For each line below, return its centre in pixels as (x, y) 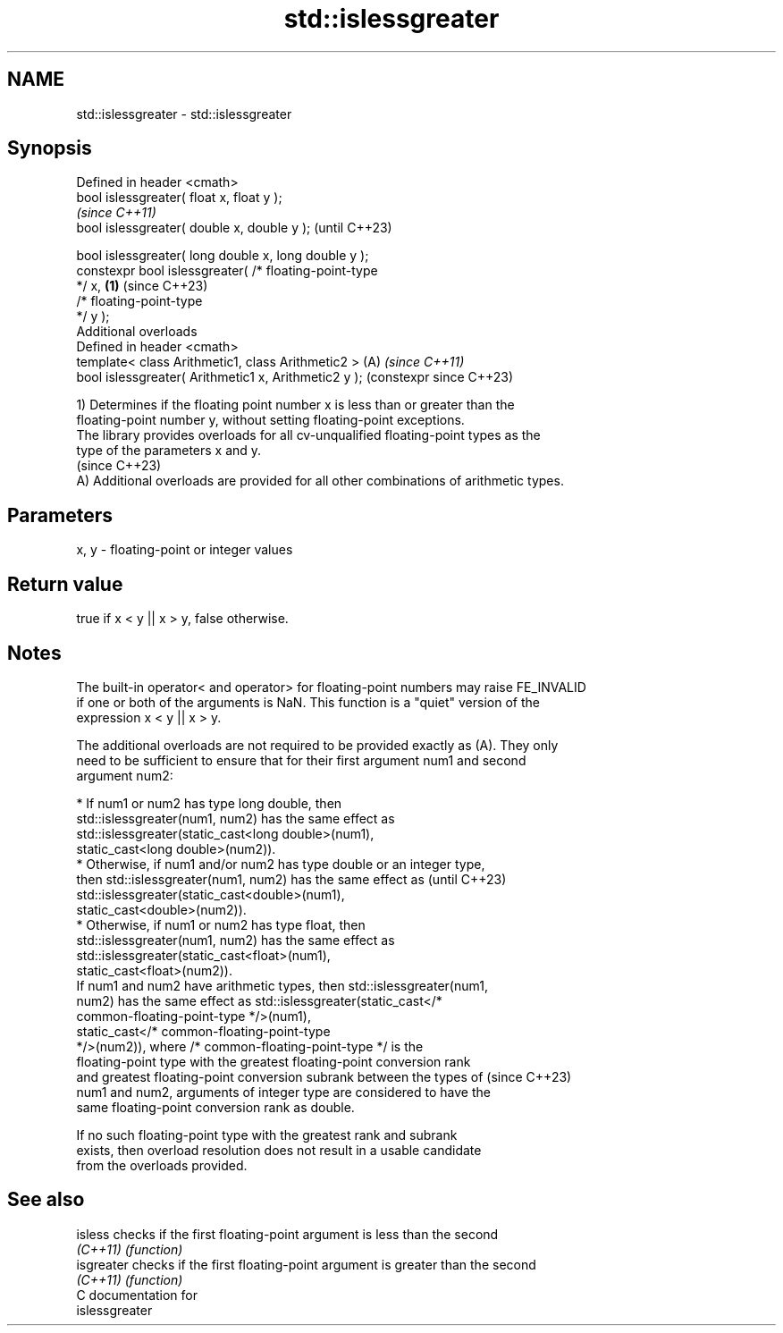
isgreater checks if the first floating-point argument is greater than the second (306, 1264)
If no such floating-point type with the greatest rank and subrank (267, 1135)
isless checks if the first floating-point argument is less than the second (287, 1234)
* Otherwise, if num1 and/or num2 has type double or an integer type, (281, 864)
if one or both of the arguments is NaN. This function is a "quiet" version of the (308, 702)
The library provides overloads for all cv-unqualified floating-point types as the (308, 435)
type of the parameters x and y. (169, 451)
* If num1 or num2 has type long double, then (209, 803)
